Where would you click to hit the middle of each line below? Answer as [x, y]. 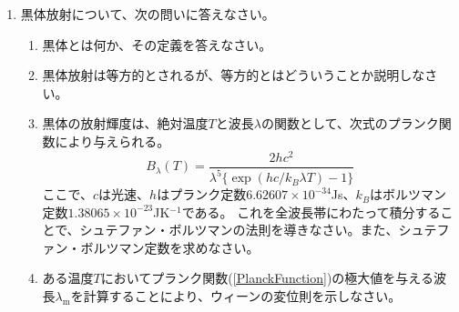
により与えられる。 [112, 141]
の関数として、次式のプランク [350, 123]
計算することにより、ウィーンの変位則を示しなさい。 [242, 296]
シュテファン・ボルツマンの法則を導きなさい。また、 [239, 230]
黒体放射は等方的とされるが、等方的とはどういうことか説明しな [234, 75]
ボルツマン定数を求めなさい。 [170, 247]
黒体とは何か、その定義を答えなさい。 [157, 44]
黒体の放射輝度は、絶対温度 [125, 123]
